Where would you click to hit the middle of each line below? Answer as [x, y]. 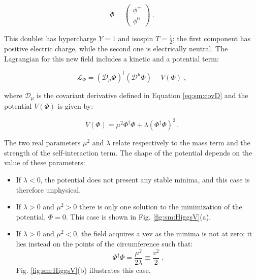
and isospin [136, 38]
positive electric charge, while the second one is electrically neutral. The [116, 48]
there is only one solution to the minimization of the [161, 207]
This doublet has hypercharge [50, 38]
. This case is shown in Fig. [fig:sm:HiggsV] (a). [138, 216]
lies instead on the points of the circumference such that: [104, 243]
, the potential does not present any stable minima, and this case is [145, 179]
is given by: [75, 106]
